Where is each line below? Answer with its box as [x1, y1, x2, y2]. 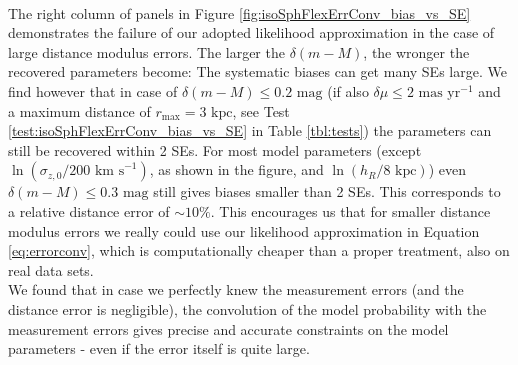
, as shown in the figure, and [149, 159, 324, 180]
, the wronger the [363, 41, 470, 62]
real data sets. [8, 259, 94, 280]
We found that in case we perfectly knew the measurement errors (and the [8, 279, 464, 300]
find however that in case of [8, 80, 178, 101]
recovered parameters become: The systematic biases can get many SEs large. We [8, 61, 507, 82]
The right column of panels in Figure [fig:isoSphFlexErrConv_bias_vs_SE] [8, 2, 471, 23]
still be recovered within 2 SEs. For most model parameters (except [8, 139, 422, 160]
